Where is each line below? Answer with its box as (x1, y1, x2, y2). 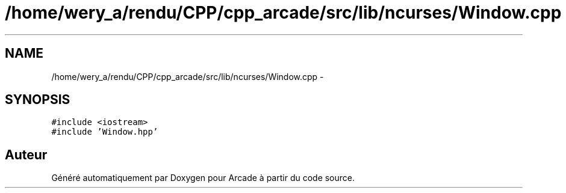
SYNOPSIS (5, 92, 70, 108)
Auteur (5, 147, 48, 162)
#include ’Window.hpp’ (51, 127, 158, 137)
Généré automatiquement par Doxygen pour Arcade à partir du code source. (51, 173, 355, 183)
